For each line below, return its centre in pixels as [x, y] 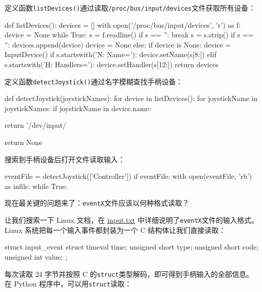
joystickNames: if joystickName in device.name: [78, 108]
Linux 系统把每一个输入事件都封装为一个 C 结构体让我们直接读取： [115, 230]
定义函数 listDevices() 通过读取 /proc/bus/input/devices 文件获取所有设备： [130, 8]
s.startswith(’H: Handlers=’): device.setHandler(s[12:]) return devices [112, 64]
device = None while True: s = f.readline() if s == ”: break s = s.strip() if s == [129, 35]
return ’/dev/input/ [35, 125]
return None [24, 142]
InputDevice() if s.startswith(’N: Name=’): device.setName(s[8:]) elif [111, 54]
